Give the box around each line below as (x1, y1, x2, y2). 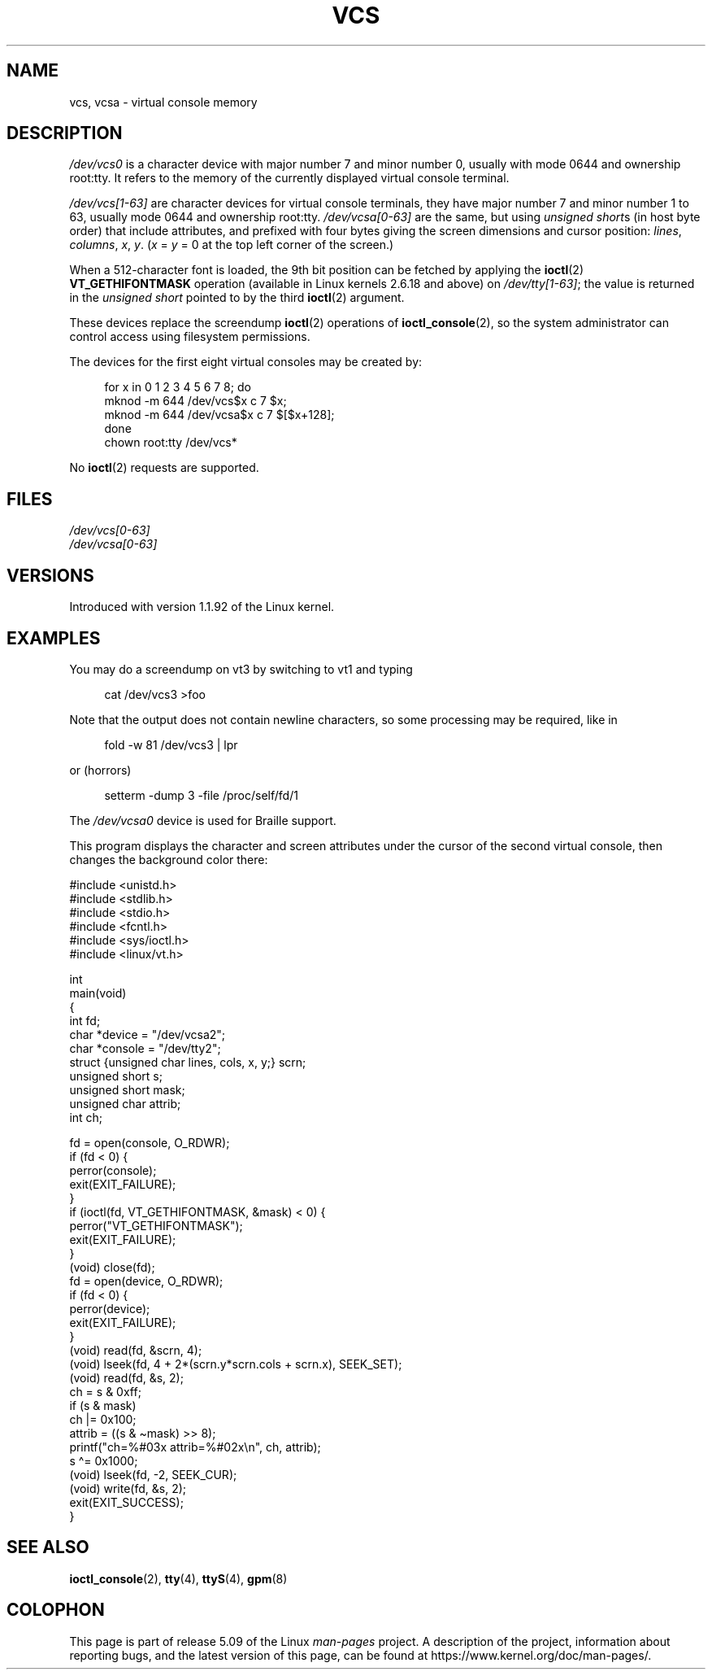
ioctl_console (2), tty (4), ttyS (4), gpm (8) (69, 1571, 288, 1586)
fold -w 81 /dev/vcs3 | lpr (104, 737, 238, 752)
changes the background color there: (69, 852, 268, 866)
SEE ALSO (7, 1537, 89, 1558)
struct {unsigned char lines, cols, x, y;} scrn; (69, 1054, 306, 1069)
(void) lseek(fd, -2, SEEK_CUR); (69, 1467, 237, 1482)
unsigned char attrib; (69, 1096, 181, 1111)
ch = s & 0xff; (69, 1384, 141, 1399)
